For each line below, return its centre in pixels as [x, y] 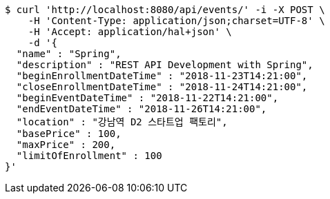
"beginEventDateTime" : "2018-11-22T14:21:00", [147, 98]
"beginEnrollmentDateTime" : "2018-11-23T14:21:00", [162, 76]
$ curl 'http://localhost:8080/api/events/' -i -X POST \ [165, 10]
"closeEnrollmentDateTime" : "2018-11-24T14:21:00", [162, 87]
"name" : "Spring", [69, 54]
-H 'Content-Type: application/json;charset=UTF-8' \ [176, 21]
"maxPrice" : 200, [66, 145]
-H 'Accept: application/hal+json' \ [130, 32]
